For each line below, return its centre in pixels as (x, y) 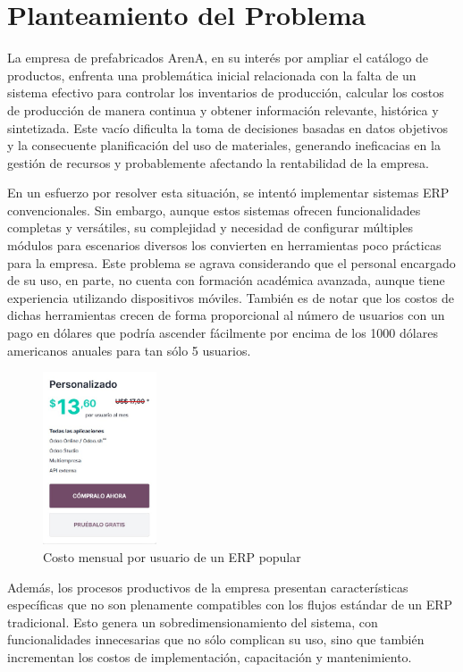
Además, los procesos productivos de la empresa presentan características (208, 587)
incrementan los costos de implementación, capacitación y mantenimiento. (210, 656)
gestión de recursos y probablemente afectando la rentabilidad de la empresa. (218, 162)
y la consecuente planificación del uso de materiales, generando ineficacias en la (224, 145)
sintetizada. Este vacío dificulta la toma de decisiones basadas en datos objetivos (228, 127)
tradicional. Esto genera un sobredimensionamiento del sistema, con (193, 622)
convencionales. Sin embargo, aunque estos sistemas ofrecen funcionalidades (214, 210)
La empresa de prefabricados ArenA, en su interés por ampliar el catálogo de (218, 58)
